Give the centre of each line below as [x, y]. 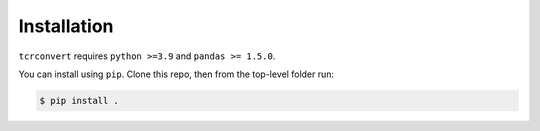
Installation [66, 26]
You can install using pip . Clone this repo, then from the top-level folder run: [176, 74]
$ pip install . [79, 100]
